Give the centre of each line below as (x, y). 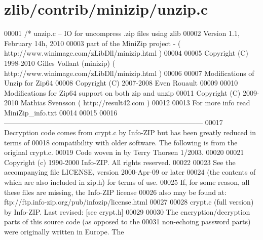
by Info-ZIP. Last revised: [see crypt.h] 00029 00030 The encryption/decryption (127, 211)
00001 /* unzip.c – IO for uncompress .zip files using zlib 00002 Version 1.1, (122, 33)
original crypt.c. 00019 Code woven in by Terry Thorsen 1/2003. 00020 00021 (124, 152)
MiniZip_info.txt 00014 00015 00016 (61, 112)
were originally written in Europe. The (64, 231)
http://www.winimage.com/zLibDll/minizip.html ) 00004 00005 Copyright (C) (126, 53)
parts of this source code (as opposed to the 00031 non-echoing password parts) (127, 222)
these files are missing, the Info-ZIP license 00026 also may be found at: (115, 192)
